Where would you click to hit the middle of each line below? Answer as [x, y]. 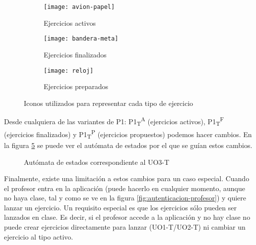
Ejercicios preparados [76, 86]
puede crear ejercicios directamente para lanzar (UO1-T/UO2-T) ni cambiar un [125, 227]
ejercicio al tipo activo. [39, 236]
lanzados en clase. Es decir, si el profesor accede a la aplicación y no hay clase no [127, 217]
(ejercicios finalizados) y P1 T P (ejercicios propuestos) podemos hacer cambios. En [128, 134]
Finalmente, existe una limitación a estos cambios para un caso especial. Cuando [127, 178]
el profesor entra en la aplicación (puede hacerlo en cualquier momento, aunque [125, 188]
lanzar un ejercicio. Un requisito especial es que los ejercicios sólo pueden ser [120, 207]
